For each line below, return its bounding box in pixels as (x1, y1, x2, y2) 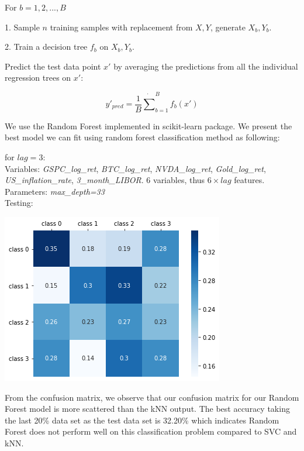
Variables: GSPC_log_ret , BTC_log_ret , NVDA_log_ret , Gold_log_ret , (5, 162, 266, 174)
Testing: (5, 197, 33, 209)
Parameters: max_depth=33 (5, 185, 105, 197)
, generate (210, 20, 246, 33)
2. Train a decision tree (5, 40, 88, 53)
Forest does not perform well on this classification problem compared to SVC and (5, 425, 297, 438)
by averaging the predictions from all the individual (113, 60, 298, 72)
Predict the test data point (5, 60, 101, 72)
